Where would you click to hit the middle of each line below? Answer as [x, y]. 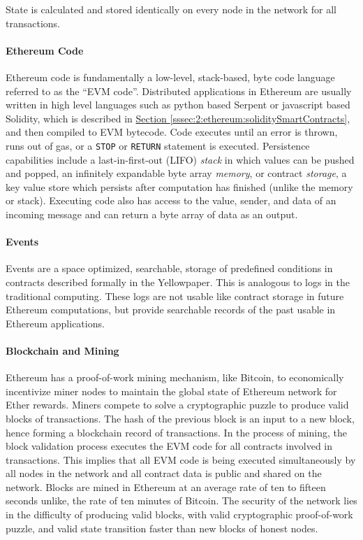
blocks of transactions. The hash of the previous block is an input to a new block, [180, 418]
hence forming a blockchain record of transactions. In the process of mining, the [176, 432]
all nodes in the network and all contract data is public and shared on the [164, 473]
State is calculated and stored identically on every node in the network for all [171, 9]
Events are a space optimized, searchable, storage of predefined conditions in [169, 268]
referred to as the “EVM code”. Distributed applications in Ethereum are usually [179, 91]
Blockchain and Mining [62, 350]
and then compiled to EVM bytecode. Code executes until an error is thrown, [172, 132]
